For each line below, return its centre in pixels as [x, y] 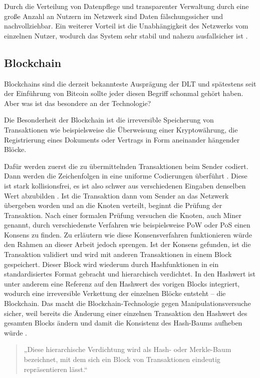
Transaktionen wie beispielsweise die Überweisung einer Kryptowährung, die [121, 129]
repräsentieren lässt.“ [56, 369]
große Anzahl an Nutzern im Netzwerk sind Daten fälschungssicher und [113, 16]
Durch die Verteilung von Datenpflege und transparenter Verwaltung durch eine [126, 6]
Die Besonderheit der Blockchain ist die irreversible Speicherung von [109, 120]
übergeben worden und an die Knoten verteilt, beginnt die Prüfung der [113, 205]
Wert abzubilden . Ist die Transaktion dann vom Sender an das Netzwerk [116, 195]
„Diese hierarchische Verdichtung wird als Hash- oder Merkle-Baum [127, 349]
